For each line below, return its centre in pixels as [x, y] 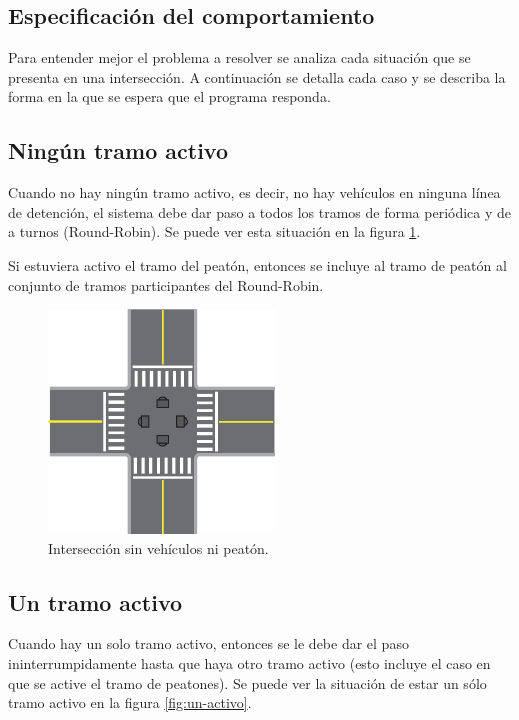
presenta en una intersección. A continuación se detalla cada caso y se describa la [257, 76]
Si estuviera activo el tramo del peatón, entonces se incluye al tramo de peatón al [257, 264]
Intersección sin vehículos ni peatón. [158, 547]
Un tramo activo [95, 601]
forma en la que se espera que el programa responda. [169, 96]
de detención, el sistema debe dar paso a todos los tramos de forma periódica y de [260, 211]
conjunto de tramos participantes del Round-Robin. [166, 284]
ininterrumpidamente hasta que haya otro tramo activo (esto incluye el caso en [249, 662]
